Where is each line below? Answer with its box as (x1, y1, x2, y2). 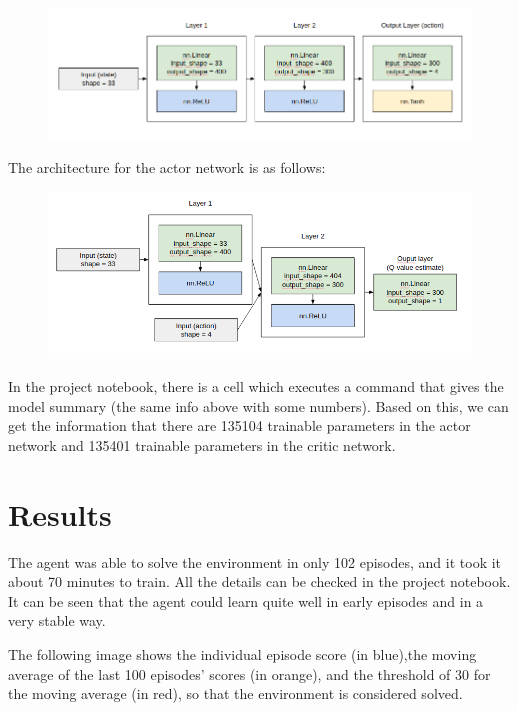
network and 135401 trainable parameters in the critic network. (8, 434, 396, 455)
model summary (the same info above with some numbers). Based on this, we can (8, 395, 509, 416)
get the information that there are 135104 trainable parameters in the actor (8, 415, 471, 436)
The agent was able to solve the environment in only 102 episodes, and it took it (8, 551, 502, 572)
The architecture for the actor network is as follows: (8, 156, 326, 177)
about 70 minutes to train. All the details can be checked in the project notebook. (8, 571, 511, 592)
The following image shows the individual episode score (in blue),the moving (8, 644, 477, 664)
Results (8, 493, 112, 534)
